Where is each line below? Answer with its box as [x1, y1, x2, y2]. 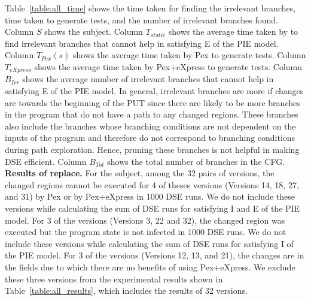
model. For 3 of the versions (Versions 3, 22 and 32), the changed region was [5, 213, 285, 226]
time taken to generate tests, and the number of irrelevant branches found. [5, 13, 278, 26]
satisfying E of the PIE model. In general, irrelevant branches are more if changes [5, 85, 304, 97]
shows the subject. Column [44, 25, 143, 38]
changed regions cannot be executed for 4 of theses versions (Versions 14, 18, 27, [5, 178, 299, 191]
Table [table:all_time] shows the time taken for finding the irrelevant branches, [5, 2, 296, 14]
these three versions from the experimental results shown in [5, 272, 223, 285]
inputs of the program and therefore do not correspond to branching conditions [5, 131, 295, 144]
